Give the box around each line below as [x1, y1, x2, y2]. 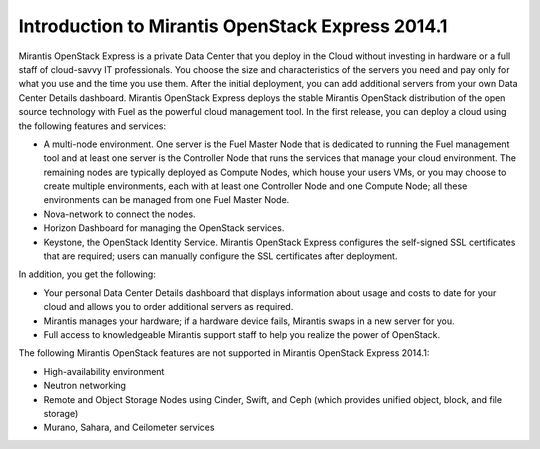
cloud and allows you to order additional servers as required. [43, 301, 294, 313]
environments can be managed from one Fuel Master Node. [43, 194, 290, 206]
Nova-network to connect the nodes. [43, 208, 196, 220]
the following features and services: [18, 120, 167, 132]
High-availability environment [43, 365, 165, 377]
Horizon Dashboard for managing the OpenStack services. [43, 222, 285, 234]
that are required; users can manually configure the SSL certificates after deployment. [43, 250, 398, 262]
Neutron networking [43, 380, 127, 392]
